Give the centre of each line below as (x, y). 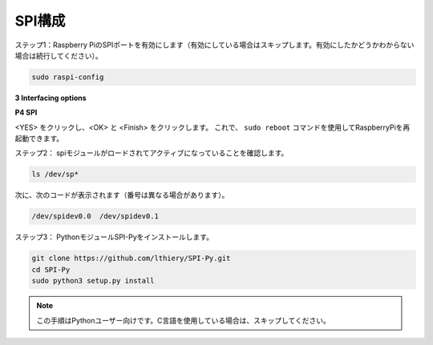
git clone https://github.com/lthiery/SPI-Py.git (131, 259)
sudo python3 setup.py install (93, 281)
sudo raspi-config (68, 77)
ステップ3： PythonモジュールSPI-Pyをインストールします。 (114, 237)
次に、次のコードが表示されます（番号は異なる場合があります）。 (122, 195)
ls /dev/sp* (55, 175)
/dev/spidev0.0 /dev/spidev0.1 (95, 217)
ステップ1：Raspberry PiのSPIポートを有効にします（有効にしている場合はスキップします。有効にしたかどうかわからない (214, 45)
